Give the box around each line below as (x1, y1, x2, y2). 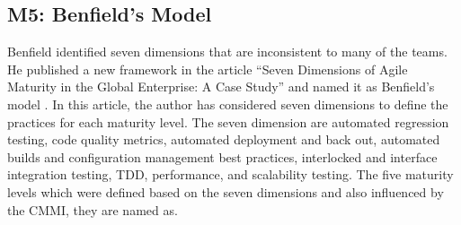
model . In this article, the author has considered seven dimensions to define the (7, 94, 448, 113)
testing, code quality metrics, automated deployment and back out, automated (7, 130, 440, 149)
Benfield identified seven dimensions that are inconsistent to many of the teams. (7, 42, 448, 61)
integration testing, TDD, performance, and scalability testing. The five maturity (7, 165, 454, 184)
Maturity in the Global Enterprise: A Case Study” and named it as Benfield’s (7, 77, 435, 96)
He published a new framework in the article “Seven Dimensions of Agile (7, 59, 408, 78)
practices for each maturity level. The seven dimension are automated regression (7, 112, 449, 131)
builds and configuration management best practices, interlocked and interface (7, 147, 438, 166)
